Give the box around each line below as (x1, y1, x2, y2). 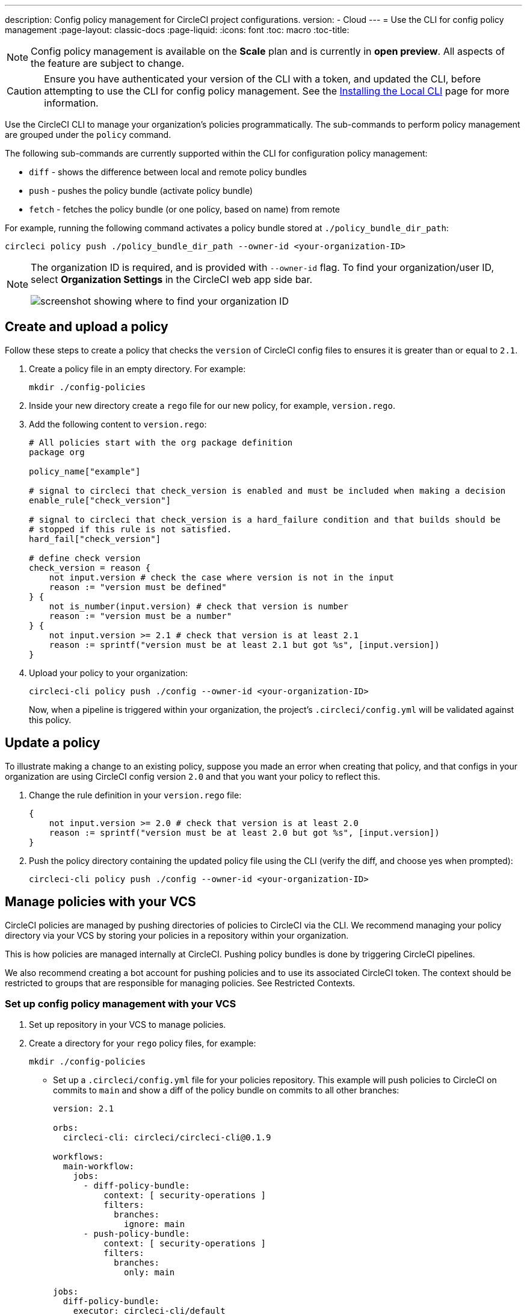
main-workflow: (63, 1161, 134, 1172)
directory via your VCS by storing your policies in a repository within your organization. (5, 930, 349, 940)
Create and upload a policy (5, 319, 168, 335)
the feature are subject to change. (31, 57, 185, 69)
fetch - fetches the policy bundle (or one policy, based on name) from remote (29, 204, 341, 214)
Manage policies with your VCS (5, 894, 196, 910)
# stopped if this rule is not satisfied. (29, 524, 232, 534)
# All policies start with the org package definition (29, 437, 293, 447)
